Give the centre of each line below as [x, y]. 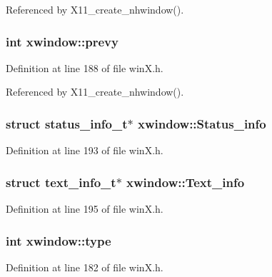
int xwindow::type [59, 240]
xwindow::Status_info [202, 123]
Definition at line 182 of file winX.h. [85, 267]
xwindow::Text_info [186, 182]
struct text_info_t [61, 182]
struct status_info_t [67, 123]
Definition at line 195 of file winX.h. [85, 209]
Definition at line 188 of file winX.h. [85, 67]
